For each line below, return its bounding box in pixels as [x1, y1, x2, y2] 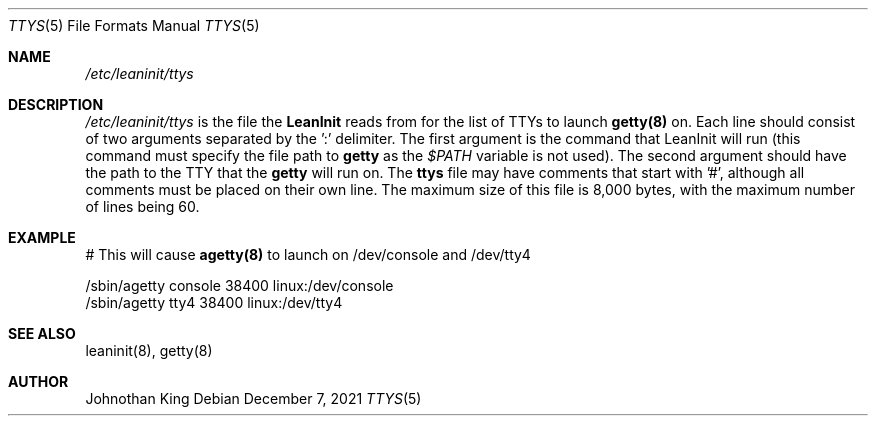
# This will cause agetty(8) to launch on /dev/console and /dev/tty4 [85, 246, 531, 263]
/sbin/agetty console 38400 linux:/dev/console [85, 277, 394, 294]
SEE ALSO [8, 325, 76, 342]
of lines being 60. [85, 198, 200, 215]
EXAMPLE [8, 229, 76, 246]
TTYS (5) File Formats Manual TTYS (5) [8, 17, 260, 34]
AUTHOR [8, 373, 69, 390]
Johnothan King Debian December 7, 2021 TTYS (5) [85, 390, 422, 407]
